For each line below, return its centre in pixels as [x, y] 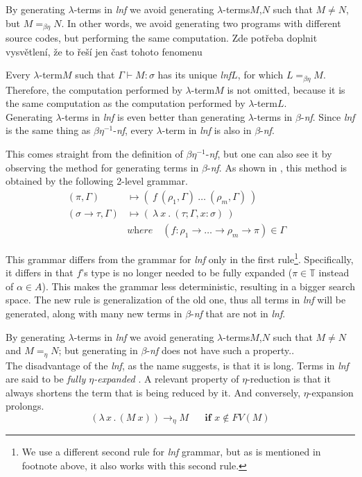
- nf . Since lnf [328, 116]
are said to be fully [46, 379]
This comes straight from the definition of [94, 154]
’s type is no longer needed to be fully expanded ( [187, 273]
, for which [260, 75]
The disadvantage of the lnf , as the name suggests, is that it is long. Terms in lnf [177, 365]
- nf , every [133, 130]
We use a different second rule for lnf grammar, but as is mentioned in [171, 452]
